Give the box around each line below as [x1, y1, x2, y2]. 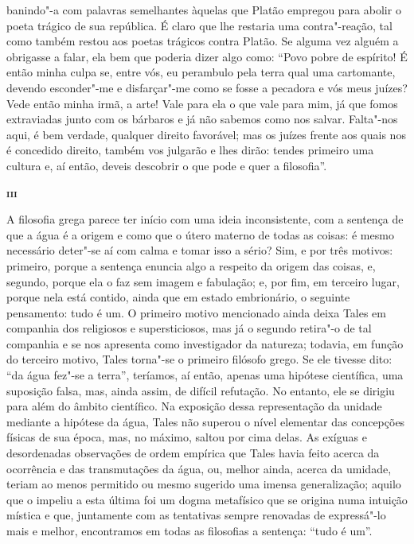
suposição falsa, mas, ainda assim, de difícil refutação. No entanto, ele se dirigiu [6, 382, 395, 398]
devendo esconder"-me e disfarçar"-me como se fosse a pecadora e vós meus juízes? [6, 79, 408, 95]
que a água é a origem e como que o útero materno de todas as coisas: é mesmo [6, 226, 394, 243]
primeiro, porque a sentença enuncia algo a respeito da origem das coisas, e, [6, 257, 376, 274]
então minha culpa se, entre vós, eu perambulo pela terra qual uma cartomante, [6, 64, 396, 80]
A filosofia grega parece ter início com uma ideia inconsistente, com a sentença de [6, 211, 404, 227]
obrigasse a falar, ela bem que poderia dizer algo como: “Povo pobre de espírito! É [6, 48, 408, 64]
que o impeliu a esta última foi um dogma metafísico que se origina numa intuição [6, 491, 408, 507]
